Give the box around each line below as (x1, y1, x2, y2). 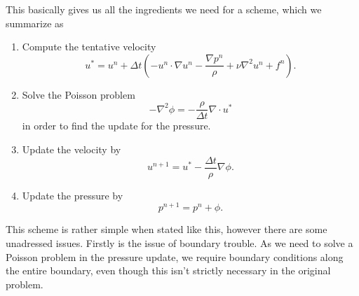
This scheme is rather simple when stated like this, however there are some (6, 222, 327, 237)
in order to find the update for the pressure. (22, 118, 211, 133)
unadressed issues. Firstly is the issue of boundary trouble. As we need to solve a (6, 235, 353, 250)
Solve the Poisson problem (22, 87, 135, 101)
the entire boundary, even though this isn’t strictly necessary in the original (6, 263, 331, 278)
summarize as (6, 15, 64, 30)
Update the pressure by (22, 188, 123, 202)
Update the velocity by (22, 142, 121, 157)
